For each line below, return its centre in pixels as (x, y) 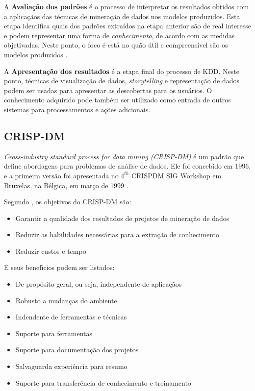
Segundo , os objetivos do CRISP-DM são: (68, 202)
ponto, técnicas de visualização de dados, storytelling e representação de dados (122, 81)
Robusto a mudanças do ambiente (66, 300)
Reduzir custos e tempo (51, 251)
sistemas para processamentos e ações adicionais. (77, 109)
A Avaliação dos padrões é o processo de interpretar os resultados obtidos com (127, 6)
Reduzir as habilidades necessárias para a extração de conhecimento (117, 234)
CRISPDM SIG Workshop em (176, 175)
